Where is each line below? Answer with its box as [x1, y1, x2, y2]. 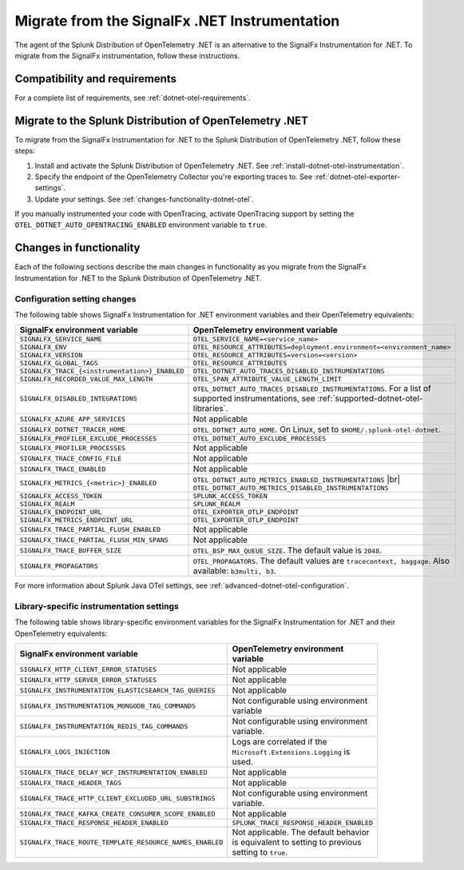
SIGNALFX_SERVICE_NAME [19, 335, 103, 344]
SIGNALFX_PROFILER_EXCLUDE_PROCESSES [19, 434, 157, 443]
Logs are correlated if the [232, 736, 327, 748]
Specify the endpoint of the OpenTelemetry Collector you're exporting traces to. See [34, 172, 313, 182]
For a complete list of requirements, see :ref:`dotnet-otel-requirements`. [14, 93, 251, 102]
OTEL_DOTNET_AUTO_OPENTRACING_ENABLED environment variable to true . [14, 220, 268, 229]
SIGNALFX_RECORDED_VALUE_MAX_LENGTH [19, 375, 153, 384]
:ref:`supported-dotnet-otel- [316, 393, 423, 404]
